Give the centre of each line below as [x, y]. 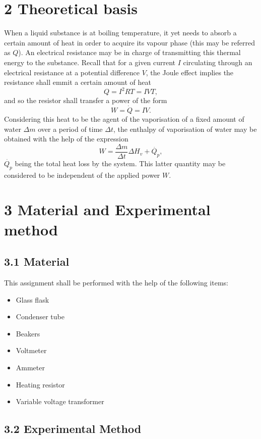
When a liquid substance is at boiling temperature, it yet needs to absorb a [120, 33]
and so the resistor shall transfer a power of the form [86, 100]
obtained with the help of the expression [66, 139]
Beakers [28, 333]
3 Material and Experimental [107, 209]
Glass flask [32, 299]
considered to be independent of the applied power [82, 175]
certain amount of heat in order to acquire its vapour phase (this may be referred [129, 42]
